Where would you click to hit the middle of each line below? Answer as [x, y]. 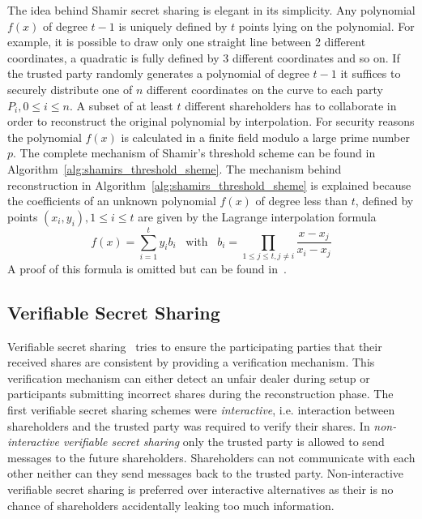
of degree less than [301, 201]
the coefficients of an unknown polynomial [112, 201]
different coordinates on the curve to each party [264, 89]
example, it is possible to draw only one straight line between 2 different [187, 42]
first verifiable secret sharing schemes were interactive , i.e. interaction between [201, 410]
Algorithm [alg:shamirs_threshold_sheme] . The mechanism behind [175, 168]
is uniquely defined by [173, 26]
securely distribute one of [70, 89]
